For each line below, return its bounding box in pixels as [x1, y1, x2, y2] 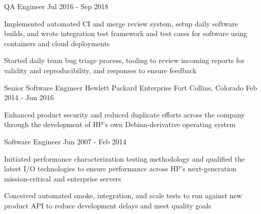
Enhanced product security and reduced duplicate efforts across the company [4, 109, 245, 119]
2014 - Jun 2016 [4, 92, 54, 103]
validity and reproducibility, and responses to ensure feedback [4, 65, 197, 75]
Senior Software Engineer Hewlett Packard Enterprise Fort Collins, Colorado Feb [4, 82, 257, 93]
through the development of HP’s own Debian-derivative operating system [4, 119, 236, 130]
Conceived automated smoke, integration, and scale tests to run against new [4, 190, 242, 201]
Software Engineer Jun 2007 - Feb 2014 [4, 136, 126, 146]
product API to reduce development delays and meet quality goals [4, 200, 212, 210]
